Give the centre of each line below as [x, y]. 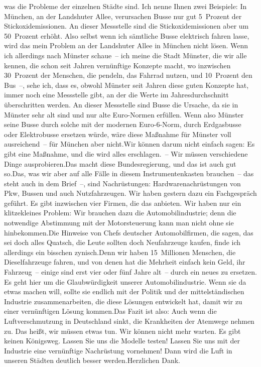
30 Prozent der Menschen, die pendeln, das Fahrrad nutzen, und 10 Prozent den [128, 75]
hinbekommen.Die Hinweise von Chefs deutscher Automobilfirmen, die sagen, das [129, 232]
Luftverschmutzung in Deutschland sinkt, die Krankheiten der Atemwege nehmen [129, 321]
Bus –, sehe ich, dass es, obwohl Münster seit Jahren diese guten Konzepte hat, [126, 85]
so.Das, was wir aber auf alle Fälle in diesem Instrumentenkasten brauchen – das [129, 173]
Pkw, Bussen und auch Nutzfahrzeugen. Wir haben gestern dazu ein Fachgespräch [130, 193]
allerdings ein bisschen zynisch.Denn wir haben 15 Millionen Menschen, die [120, 252]
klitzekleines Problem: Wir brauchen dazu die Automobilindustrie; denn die [120, 213]
